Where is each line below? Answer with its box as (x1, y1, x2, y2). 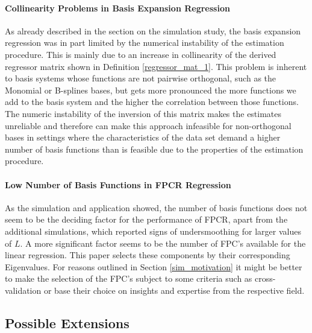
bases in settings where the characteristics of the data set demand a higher (5, 131, 281, 144)
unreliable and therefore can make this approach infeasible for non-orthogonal (5, 119, 292, 132)
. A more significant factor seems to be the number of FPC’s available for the (20, 236, 306, 249)
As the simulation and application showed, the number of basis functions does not (5, 201, 308, 214)
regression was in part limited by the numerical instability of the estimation (5, 36, 284, 49)
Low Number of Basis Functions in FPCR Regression (5, 178, 231, 191)
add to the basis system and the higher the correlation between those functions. (5, 95, 299, 108)
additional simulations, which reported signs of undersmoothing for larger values (5, 224, 301, 237)
